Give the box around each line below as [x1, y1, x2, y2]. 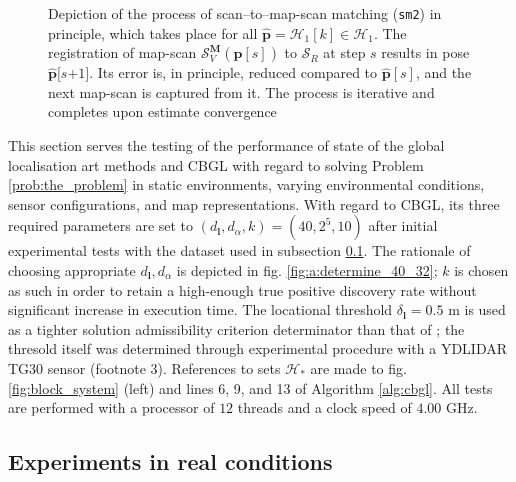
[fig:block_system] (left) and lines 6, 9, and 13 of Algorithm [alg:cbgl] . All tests [8, 377, 493, 398]
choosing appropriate [8, 260, 136, 280]
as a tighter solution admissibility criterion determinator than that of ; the [8, 318, 465, 339]
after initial [368, 215, 438, 236]
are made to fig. [310, 357, 407, 378]
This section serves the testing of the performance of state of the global [8, 135, 445, 156]
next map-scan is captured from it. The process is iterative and [48, 81, 435, 102]
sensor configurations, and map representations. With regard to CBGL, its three [8, 193, 500, 214]
